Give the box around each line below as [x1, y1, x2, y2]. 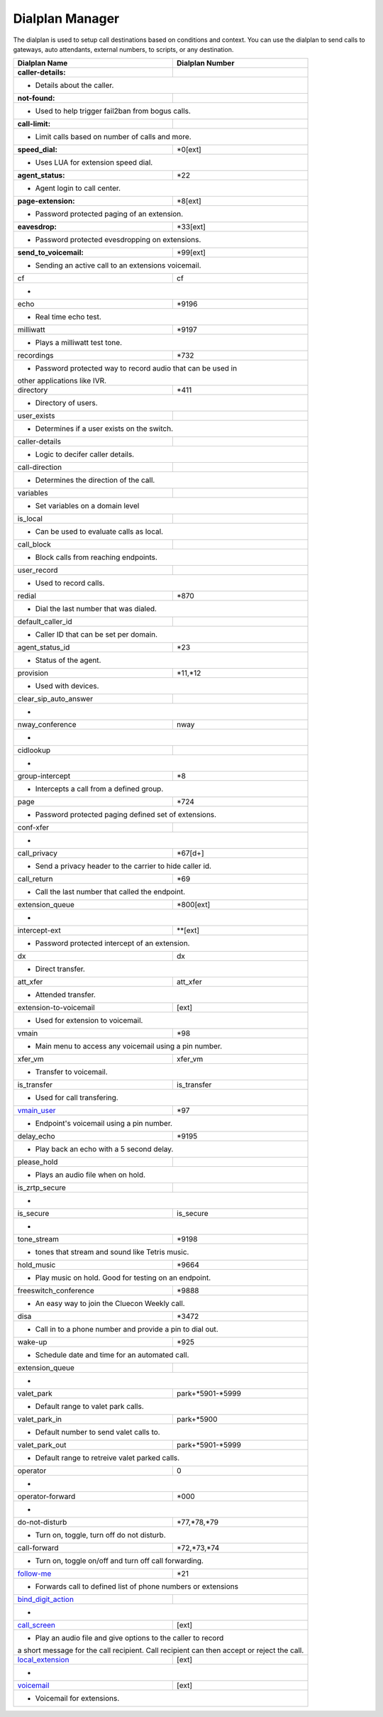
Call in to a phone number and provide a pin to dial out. [35, 1324, 219, 1334]
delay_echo [17, 1131, 56, 1141]
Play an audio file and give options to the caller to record [35, 1633, 224, 1643]
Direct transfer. [35, 964, 85, 974]
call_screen [17, 1620, 56, 1630]
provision [17, 668, 49, 678]
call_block [17, 539, 51, 549]
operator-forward [17, 1491, 76, 1501]
